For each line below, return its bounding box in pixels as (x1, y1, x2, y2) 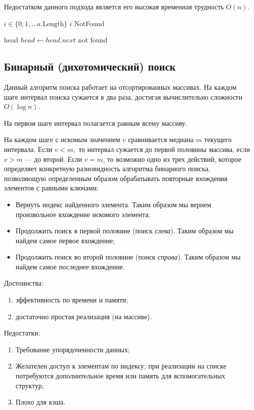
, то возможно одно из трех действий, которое (103, 153, 242, 164)
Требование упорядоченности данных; (15, 344, 130, 354)
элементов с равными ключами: (4, 183, 99, 193)
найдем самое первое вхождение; (15, 235, 115, 245)
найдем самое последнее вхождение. (15, 261, 125, 271)
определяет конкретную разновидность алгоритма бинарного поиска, (4, 163, 211, 174)
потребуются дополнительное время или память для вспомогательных (15, 371, 225, 381)
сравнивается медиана (128, 134, 194, 145)
